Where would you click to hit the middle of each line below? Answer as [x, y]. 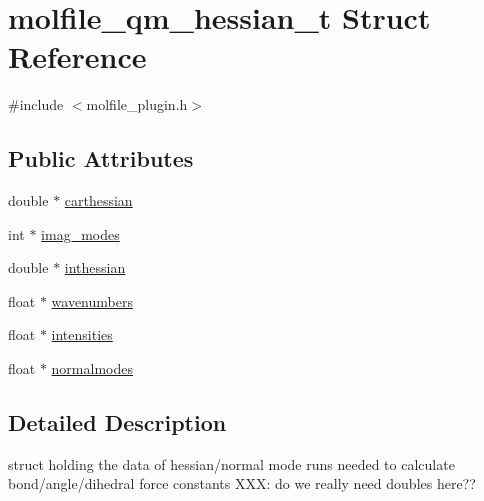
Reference [77, 56]
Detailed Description [117, 422]
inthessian [95, 267]
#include [36, 104]
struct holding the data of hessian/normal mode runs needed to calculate [231, 463]
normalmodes [92, 368]
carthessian [98, 200]
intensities [82, 334]
